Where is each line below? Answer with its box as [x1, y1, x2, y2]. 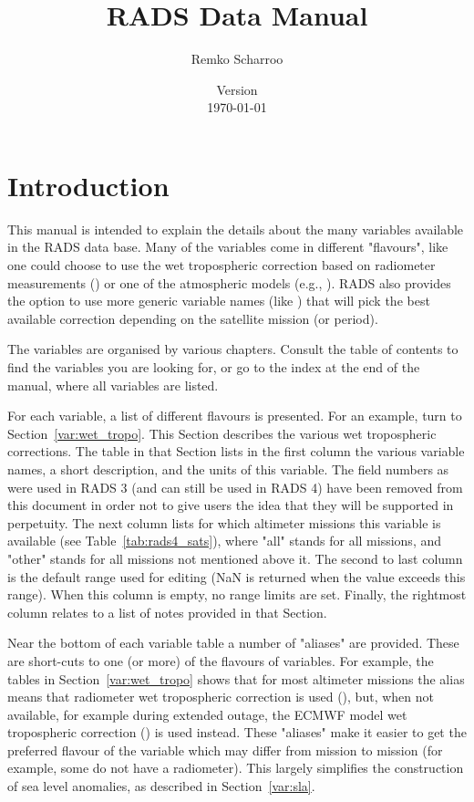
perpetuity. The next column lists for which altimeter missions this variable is [7, 513, 441, 532]
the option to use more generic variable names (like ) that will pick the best [7, 291, 430, 310]
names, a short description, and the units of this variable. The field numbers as [7, 459, 449, 478]
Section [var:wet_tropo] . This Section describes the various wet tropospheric [7, 423, 437, 443]
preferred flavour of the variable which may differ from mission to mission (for [7, 740, 443, 759]
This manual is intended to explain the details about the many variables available [7, 219, 464, 238]
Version [216, 79, 258, 99]
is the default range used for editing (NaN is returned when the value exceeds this [7, 567, 466, 586]
